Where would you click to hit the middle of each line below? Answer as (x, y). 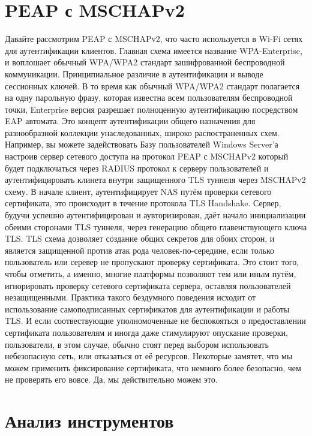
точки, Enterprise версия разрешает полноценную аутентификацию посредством (151, 109)
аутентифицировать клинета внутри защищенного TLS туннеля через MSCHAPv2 (155, 180)
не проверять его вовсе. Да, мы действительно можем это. (111, 379)
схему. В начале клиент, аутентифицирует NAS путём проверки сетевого (138, 191)
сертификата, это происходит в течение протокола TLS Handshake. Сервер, (143, 203)
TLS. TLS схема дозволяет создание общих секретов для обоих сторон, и (140, 238)
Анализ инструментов (89, 421)
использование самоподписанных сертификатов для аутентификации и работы (147, 309)
